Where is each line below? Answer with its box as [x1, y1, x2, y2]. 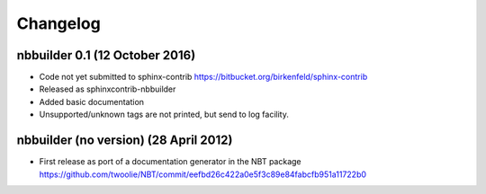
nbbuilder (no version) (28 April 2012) [16, 133, 233, 148]
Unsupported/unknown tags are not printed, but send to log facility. [39, 109, 290, 120]
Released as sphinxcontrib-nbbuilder [39, 84, 176, 94]
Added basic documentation [39, 96, 144, 107]
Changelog [16, 13, 101, 33]
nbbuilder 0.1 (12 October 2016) [16, 48, 196, 63]
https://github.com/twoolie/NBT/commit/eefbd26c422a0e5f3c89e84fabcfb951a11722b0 [39, 169, 367, 180]
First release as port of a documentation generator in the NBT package [39, 156, 301, 167]
